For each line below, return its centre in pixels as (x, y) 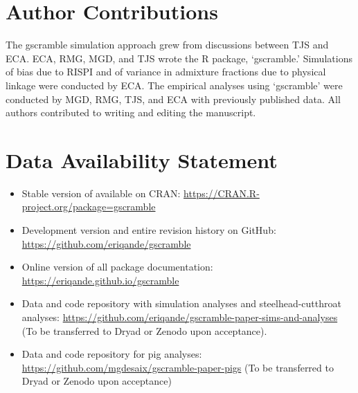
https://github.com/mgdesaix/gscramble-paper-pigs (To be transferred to (178, 367)
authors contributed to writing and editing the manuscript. (131, 112)
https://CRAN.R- (222, 193)
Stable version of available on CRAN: (101, 193)
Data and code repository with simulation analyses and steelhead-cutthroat (181, 303)
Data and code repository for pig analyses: (112, 354)
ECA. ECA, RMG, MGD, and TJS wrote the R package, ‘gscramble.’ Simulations (179, 58)
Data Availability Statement (142, 159)
